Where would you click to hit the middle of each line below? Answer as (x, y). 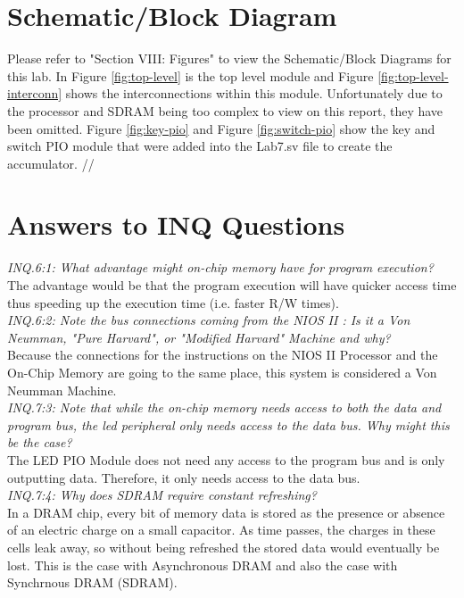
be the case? (40, 442)
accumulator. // (51, 163)
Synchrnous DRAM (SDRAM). (92, 582)
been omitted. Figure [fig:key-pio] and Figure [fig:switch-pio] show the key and (221, 128)
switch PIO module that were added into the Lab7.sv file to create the (200, 146)
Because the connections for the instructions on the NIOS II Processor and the (223, 355)
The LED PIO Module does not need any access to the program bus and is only (226, 459)
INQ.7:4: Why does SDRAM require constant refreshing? (162, 495)
